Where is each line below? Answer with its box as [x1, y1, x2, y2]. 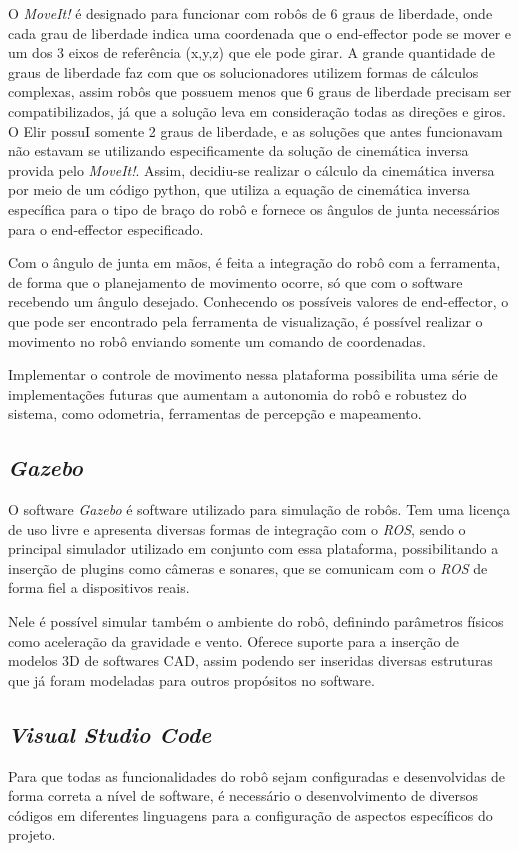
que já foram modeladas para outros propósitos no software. [8, 669, 375, 690]
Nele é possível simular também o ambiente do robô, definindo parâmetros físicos [8, 611, 504, 632]
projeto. [8, 824, 56, 845]
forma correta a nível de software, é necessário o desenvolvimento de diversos [8, 785, 479, 806]
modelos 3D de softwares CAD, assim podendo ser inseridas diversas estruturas [8, 650, 493, 671]
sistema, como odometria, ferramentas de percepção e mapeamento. [8, 403, 422, 424]
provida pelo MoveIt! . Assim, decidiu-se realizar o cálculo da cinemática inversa [8, 159, 495, 180]
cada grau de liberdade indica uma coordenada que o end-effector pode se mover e [8, 22, 512, 43]
